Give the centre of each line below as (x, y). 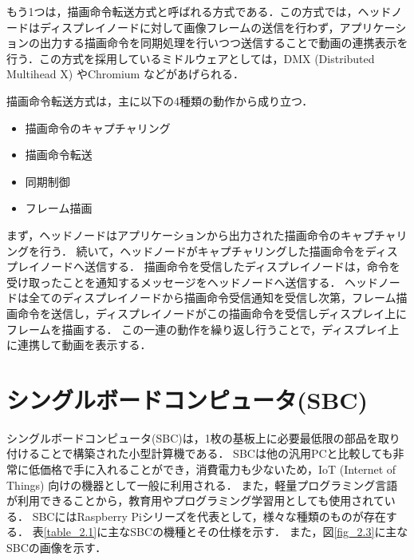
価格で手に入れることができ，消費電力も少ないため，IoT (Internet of (218, 469)
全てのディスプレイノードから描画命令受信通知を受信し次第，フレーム (212, 298)
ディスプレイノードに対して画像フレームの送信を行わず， (189, 27)
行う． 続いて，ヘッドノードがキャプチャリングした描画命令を (202, 250)
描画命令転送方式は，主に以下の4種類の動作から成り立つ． (160, 100)
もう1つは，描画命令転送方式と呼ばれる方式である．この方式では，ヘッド (199, 11)
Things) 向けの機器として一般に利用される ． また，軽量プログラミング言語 (202, 485)
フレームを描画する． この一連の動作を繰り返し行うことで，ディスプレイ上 (203, 329)
